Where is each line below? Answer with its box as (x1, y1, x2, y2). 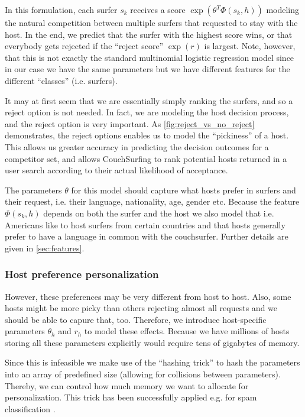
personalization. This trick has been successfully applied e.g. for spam (5, 391, 257, 403)
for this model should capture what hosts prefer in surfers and (71, 183, 296, 196)
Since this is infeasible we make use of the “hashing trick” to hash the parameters (5, 356, 300, 368)
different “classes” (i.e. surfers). (5, 74, 118, 86)
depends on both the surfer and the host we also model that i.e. (43, 206, 274, 219)
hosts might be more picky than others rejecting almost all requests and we (5, 302, 278, 314)
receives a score (130, 4, 186, 15)
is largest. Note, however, (204, 40, 296, 52)
